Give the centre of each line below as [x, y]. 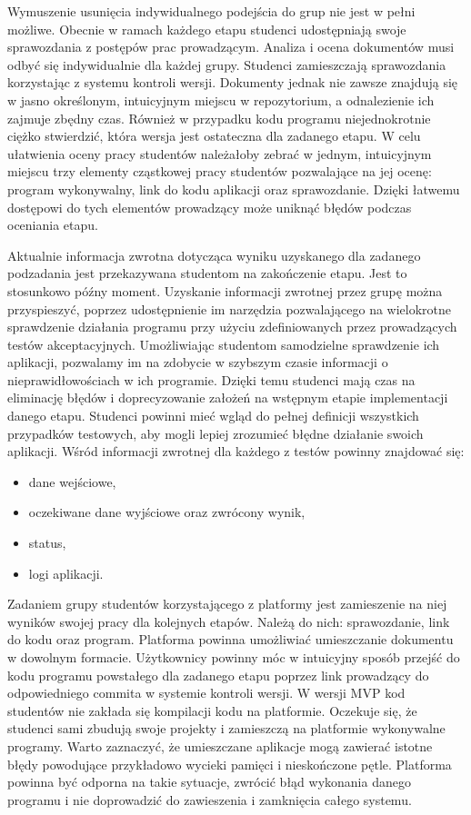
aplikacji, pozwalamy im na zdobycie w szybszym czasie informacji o [198, 362]
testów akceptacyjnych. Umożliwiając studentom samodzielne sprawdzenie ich [224, 344]
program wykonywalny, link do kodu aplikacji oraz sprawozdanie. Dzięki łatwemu [234, 189]
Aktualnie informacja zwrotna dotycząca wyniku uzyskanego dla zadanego [214, 255]
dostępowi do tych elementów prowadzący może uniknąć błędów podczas [210, 207]
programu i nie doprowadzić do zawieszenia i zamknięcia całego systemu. [210, 799]
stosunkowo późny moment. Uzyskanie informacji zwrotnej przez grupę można [225, 290]
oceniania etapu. [53, 225]
